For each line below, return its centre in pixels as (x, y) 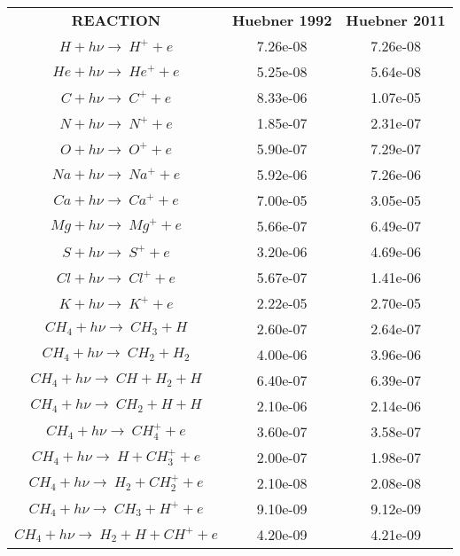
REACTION (116, 20)
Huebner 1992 (282, 20)
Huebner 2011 (396, 20)
